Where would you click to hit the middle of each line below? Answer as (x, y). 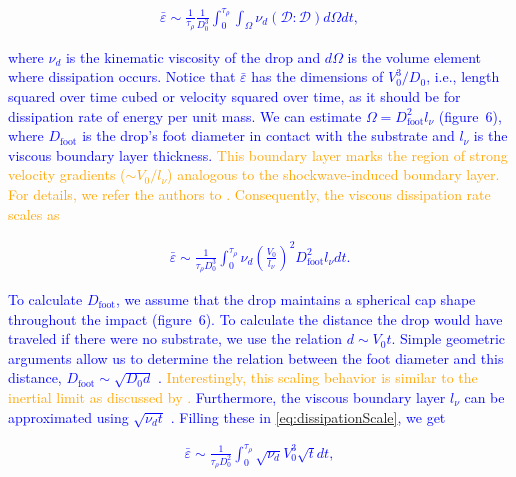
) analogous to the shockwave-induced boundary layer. (333, 174)
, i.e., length (463, 76)
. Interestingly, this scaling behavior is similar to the (318, 377)
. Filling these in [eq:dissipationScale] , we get (308, 416)
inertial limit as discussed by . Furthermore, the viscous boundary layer (227, 396)
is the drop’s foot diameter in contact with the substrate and (268, 135)
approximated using (68, 416)
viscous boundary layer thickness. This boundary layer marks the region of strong (258, 154)
